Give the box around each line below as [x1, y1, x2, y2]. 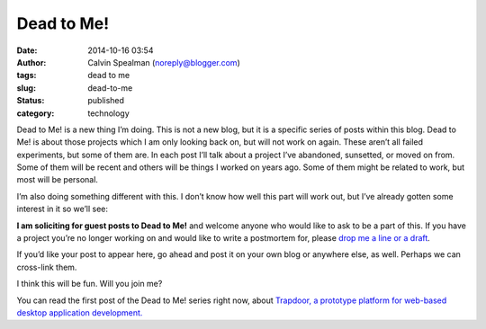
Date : [16, 45, 38, 56]
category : [16, 108, 55, 119]
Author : [16, 57, 47, 67]
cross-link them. [16, 262, 77, 272]
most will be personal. [16, 174, 99, 185]
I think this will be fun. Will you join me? [16, 279, 163, 289]
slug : [16, 82, 36, 93]
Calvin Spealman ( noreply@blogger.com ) [87, 57, 240, 67]
